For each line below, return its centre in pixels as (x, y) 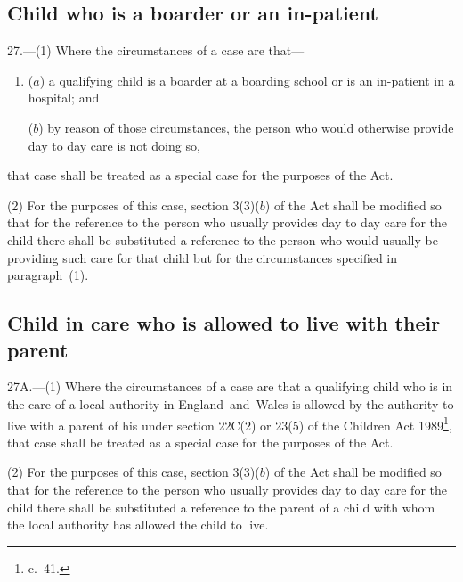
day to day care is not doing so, (114, 145)
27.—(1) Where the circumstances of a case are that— (156, 50)
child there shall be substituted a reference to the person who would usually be (223, 239)
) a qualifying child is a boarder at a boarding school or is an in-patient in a (247, 80)
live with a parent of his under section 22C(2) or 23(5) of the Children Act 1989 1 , (230, 423)
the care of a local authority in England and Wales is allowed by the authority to (231, 403)
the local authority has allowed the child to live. (138, 525)
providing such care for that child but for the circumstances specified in (203, 257)
